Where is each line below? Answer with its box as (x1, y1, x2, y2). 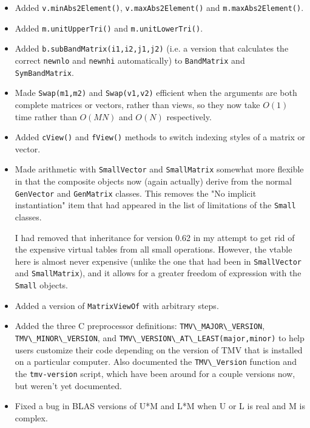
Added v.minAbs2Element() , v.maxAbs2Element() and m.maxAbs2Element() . (15, 1, 304, 13)
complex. (15, 411, 48, 424)
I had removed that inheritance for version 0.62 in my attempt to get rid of (15, 231, 295, 243)
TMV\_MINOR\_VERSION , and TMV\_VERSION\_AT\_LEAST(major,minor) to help (15, 331, 305, 344)
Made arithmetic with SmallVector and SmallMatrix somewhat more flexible (15, 163, 304, 175)
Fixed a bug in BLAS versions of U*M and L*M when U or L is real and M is (15, 399, 305, 412)
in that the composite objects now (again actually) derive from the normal (15, 175, 292, 188)
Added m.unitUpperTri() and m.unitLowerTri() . (15, 21, 203, 34)
